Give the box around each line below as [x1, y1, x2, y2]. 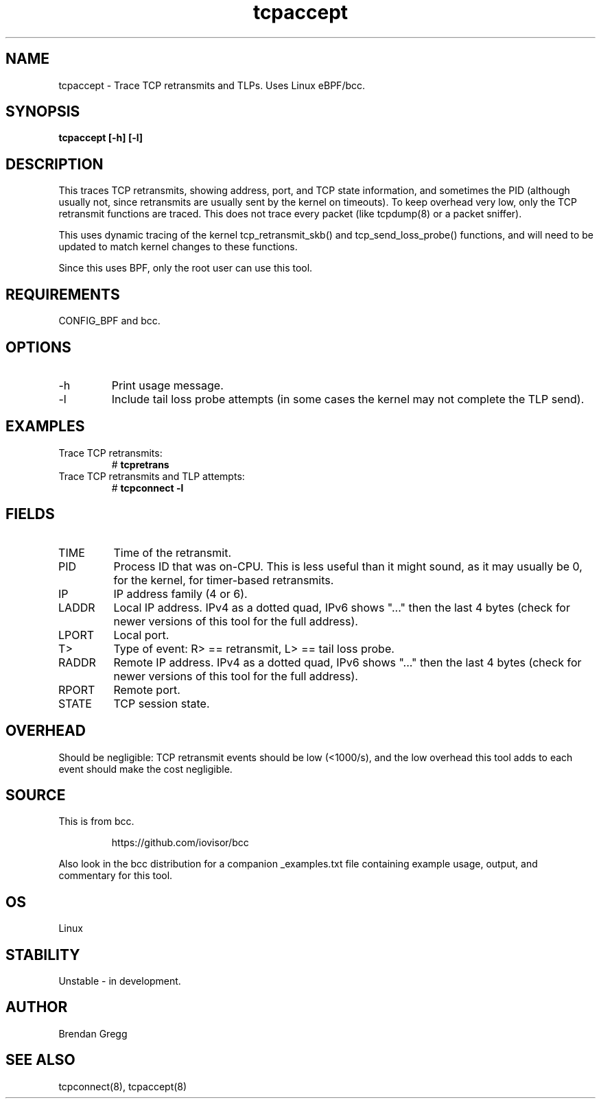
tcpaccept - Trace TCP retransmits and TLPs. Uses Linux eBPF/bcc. [58, 79, 366, 91]
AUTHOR [5, 998, 68, 1016]
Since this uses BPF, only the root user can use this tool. [58, 262, 313, 274]
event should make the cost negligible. [58, 763, 233, 775]
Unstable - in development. [58, 975, 181, 987]
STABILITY [5, 946, 80, 963]
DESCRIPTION [5, 155, 104, 173]
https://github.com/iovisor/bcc [111, 837, 249, 849]
